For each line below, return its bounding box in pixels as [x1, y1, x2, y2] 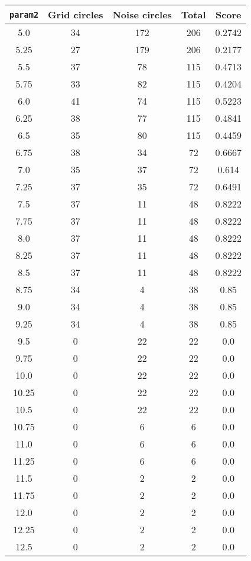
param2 [9, 9, 39, 20]
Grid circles [48, 8, 103, 21]
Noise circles [112, 8, 172, 21]
